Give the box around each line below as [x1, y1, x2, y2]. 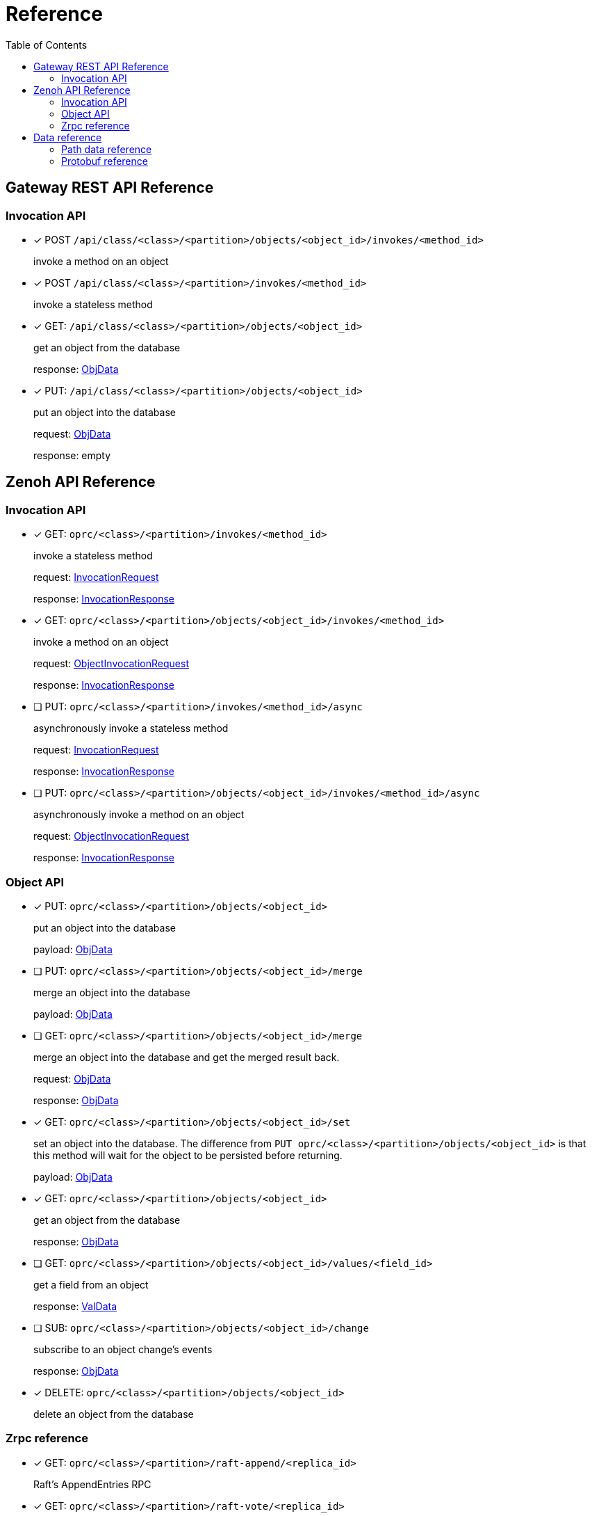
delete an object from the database [33, 1407, 194, 1420]
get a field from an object [33, 1278, 149, 1291]
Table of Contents [6, 38, 88, 51]
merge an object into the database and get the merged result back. [33, 1051, 340, 1063]
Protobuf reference [61, 154, 148, 167]
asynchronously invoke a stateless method [33, 722, 229, 735]
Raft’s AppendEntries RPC [33, 1478, 151, 1490]
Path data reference [61, 143, 152, 155]
